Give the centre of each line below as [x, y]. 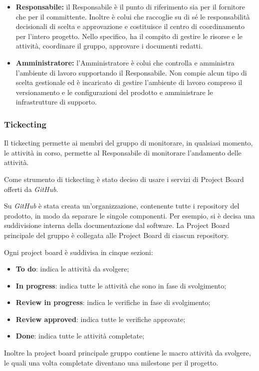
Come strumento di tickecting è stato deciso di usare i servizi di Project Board [124, 179]
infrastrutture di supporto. [56, 102]
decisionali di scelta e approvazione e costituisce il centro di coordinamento [130, 26]
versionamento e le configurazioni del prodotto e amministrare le [114, 92]
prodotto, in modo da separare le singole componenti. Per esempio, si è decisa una [129, 215]
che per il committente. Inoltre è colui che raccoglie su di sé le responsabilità [133, 16]
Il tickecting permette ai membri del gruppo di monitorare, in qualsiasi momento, [129, 143]
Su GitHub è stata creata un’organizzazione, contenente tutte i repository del [122, 206]
